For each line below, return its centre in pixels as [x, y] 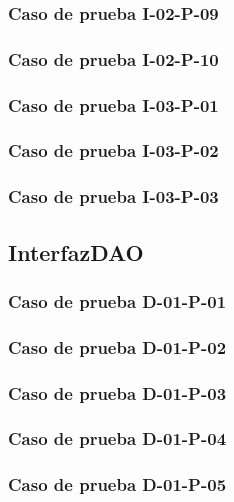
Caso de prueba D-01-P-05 [117, 484]
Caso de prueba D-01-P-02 [117, 346]
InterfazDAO [76, 251]
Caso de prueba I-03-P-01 [113, 104]
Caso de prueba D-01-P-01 [117, 300]
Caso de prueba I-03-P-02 [113, 150]
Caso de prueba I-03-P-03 [113, 196]
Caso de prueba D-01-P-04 [117, 438]
